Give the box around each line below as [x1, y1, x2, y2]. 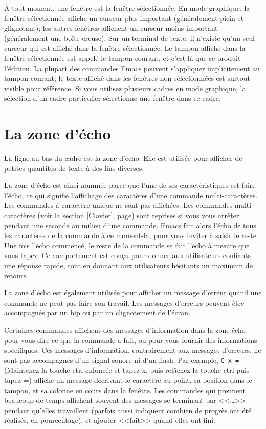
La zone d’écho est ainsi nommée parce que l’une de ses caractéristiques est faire [4, 180, 256, 190]
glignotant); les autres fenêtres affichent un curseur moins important [4, 23, 218, 33]
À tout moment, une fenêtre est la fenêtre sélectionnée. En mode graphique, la [4, 3, 250, 13]
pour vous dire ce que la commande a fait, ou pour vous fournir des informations [4, 334, 257, 345]
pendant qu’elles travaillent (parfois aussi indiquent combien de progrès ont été [4, 404, 252, 415]
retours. [4, 270, 28, 281]
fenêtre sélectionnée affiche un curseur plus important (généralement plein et [4, 12, 244, 23]
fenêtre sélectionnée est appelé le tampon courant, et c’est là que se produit [4, 52, 241, 63]
